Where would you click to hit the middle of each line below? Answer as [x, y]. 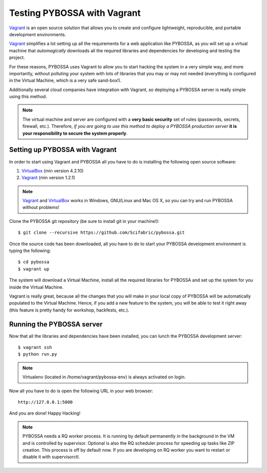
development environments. [38, 34]
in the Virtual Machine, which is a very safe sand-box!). [65, 80]
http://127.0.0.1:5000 [45, 402]
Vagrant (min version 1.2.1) [48, 178]
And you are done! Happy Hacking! [45, 413]
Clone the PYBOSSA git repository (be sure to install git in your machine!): [84, 221]
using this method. [28, 97]
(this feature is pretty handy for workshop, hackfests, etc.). [69, 310]
